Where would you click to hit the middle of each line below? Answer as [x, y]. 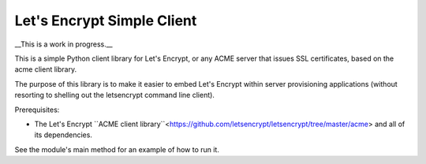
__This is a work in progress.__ [64, 44]
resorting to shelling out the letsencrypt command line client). [114, 95]
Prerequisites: [37, 110]
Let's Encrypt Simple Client [106, 20]
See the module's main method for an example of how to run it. [117, 149]
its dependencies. [63, 135]
